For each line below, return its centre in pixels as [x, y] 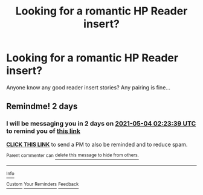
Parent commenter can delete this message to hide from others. [72, 155]
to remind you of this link [43, 131]
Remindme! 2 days [42, 107]
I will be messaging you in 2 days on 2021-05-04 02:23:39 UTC [101, 124]
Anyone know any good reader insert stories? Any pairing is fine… [89, 87]
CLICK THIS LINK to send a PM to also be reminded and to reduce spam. [97, 144]
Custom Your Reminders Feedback [43, 184]
